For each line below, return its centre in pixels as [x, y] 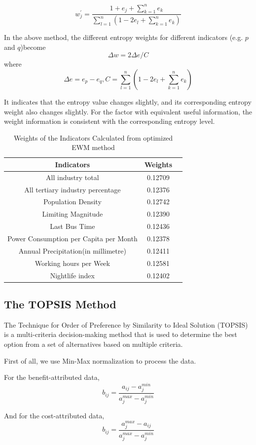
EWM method [93, 147]
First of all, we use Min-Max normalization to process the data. [100, 360]
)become [33, 47]
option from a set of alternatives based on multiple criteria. [93, 344]
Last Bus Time [73, 226]
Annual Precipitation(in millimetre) [72, 250]
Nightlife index [72, 275]
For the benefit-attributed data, [52, 377]
